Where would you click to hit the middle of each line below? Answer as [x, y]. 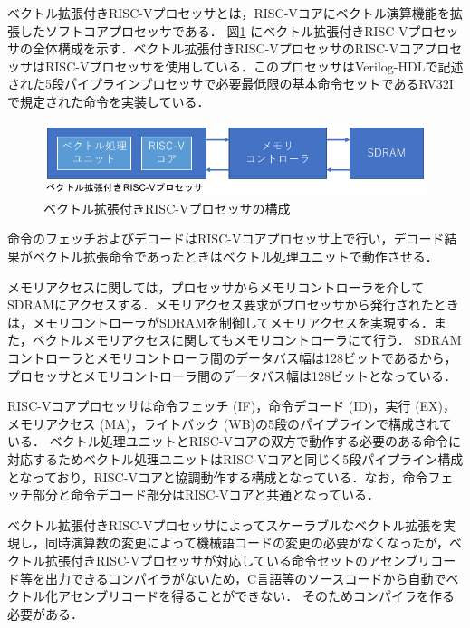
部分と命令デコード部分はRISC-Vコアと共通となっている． [206, 495]
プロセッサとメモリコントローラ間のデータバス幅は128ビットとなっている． [232, 375]
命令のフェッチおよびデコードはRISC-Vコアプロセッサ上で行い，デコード [226, 238]
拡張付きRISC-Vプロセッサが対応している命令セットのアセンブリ [238, 560]
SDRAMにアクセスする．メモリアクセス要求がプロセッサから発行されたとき [233, 304]
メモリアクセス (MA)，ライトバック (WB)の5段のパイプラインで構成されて [230, 423]
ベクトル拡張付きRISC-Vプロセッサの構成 [167, 208]
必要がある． [45, 613]
